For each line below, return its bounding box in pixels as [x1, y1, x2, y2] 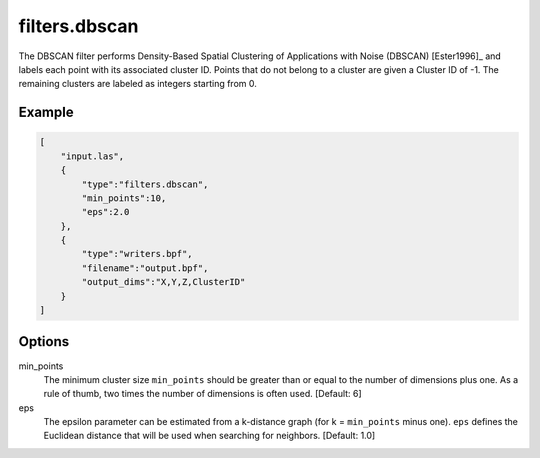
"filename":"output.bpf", [81, 262, 209, 274]
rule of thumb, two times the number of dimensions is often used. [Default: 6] [43, 388, 362, 400]
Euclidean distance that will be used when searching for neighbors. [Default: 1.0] [43, 430, 376, 442]
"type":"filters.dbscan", [81, 178, 209, 190]
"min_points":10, [81, 192, 167, 204]
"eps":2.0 [81, 206, 130, 218]
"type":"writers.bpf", [81, 248, 194, 260]
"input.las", [60, 150, 125, 162]
